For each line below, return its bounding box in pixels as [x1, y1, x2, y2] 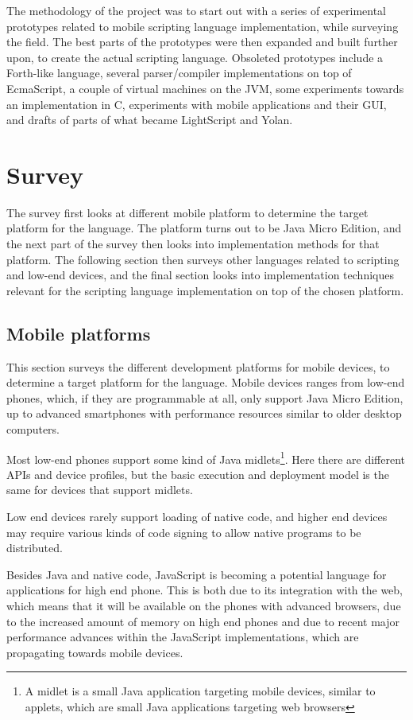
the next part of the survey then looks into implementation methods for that [6, 235, 380, 252]
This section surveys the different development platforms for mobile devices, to [6, 358, 390, 375]
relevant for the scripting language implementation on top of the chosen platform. [6, 282, 404, 298]
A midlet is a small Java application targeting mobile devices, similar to [25, 683, 376, 699]
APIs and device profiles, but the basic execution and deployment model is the [6, 465, 389, 482]
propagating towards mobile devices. [6, 644, 183, 660]
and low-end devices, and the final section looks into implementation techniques [6, 267, 394, 283]
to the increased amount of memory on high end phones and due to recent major [6, 613, 399, 629]
